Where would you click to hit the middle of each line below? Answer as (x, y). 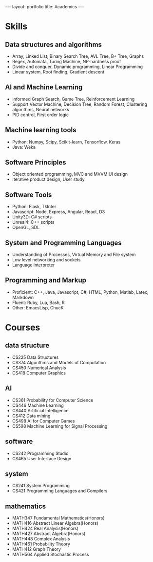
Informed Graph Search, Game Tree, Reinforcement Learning (73, 99)
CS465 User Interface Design (42, 458)
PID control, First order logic (40, 115)
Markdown (23, 297)
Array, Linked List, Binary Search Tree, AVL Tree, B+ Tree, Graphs (78, 56)
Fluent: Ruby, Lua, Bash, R (38, 303)
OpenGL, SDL (26, 227)
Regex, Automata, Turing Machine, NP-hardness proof (67, 61)
